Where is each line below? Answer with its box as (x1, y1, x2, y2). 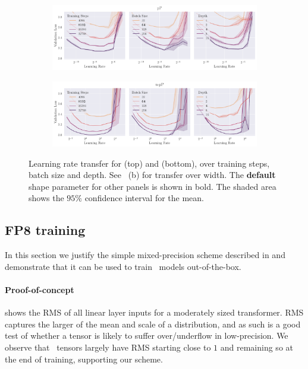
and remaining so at (220, 341, 293, 353)
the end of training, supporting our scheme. (5, 352, 163, 365)
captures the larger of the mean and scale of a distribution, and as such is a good (5, 317, 301, 330)
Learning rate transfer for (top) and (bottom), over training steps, (29, 157, 270, 169)
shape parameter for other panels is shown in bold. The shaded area (29, 180, 276, 192)
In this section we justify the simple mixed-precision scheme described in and (5, 249, 285, 261)
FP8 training (5, 221, 86, 239)
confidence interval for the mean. (84, 192, 204, 204)
